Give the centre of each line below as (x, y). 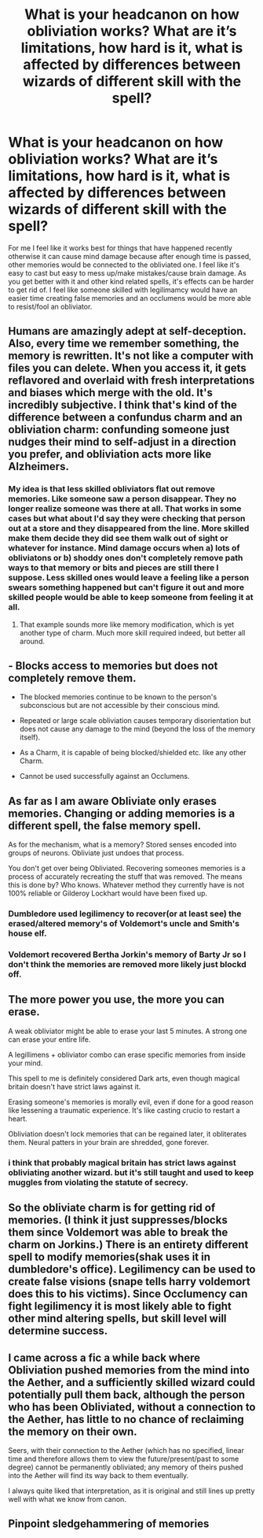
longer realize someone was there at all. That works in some (125, 509)
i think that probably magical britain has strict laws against (122, 1162)
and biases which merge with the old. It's (111, 393)
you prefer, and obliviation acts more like (110, 454)
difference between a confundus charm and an (126, 418)
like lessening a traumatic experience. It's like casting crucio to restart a (124, 1110)
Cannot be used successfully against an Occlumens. (104, 776)
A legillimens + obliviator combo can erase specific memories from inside (127, 1054)
